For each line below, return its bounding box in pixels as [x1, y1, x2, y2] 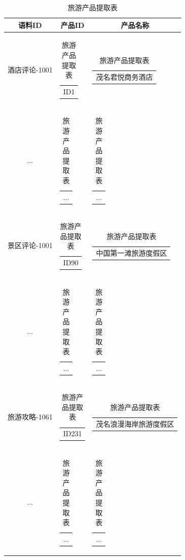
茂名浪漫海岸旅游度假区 [96, 418, 174, 429]
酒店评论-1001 [8, 64, 53, 75]
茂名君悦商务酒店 [96, 71, 153, 82]
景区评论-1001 [8, 240, 53, 251]
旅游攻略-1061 [8, 411, 53, 422]
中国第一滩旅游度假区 [96, 247, 167, 258]
